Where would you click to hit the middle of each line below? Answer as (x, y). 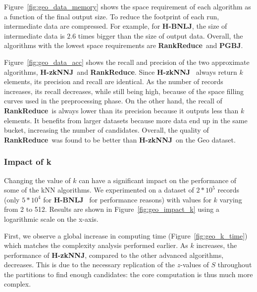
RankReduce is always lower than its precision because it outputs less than (121, 110)
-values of (195, 265)
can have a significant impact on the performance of (158, 180)
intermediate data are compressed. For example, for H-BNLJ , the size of (116, 26)
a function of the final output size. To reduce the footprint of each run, (112, 16)
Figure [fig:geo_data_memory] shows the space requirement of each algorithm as (128, 6)
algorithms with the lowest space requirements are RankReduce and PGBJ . (124, 45)
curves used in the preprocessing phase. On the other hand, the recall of (113, 101)
